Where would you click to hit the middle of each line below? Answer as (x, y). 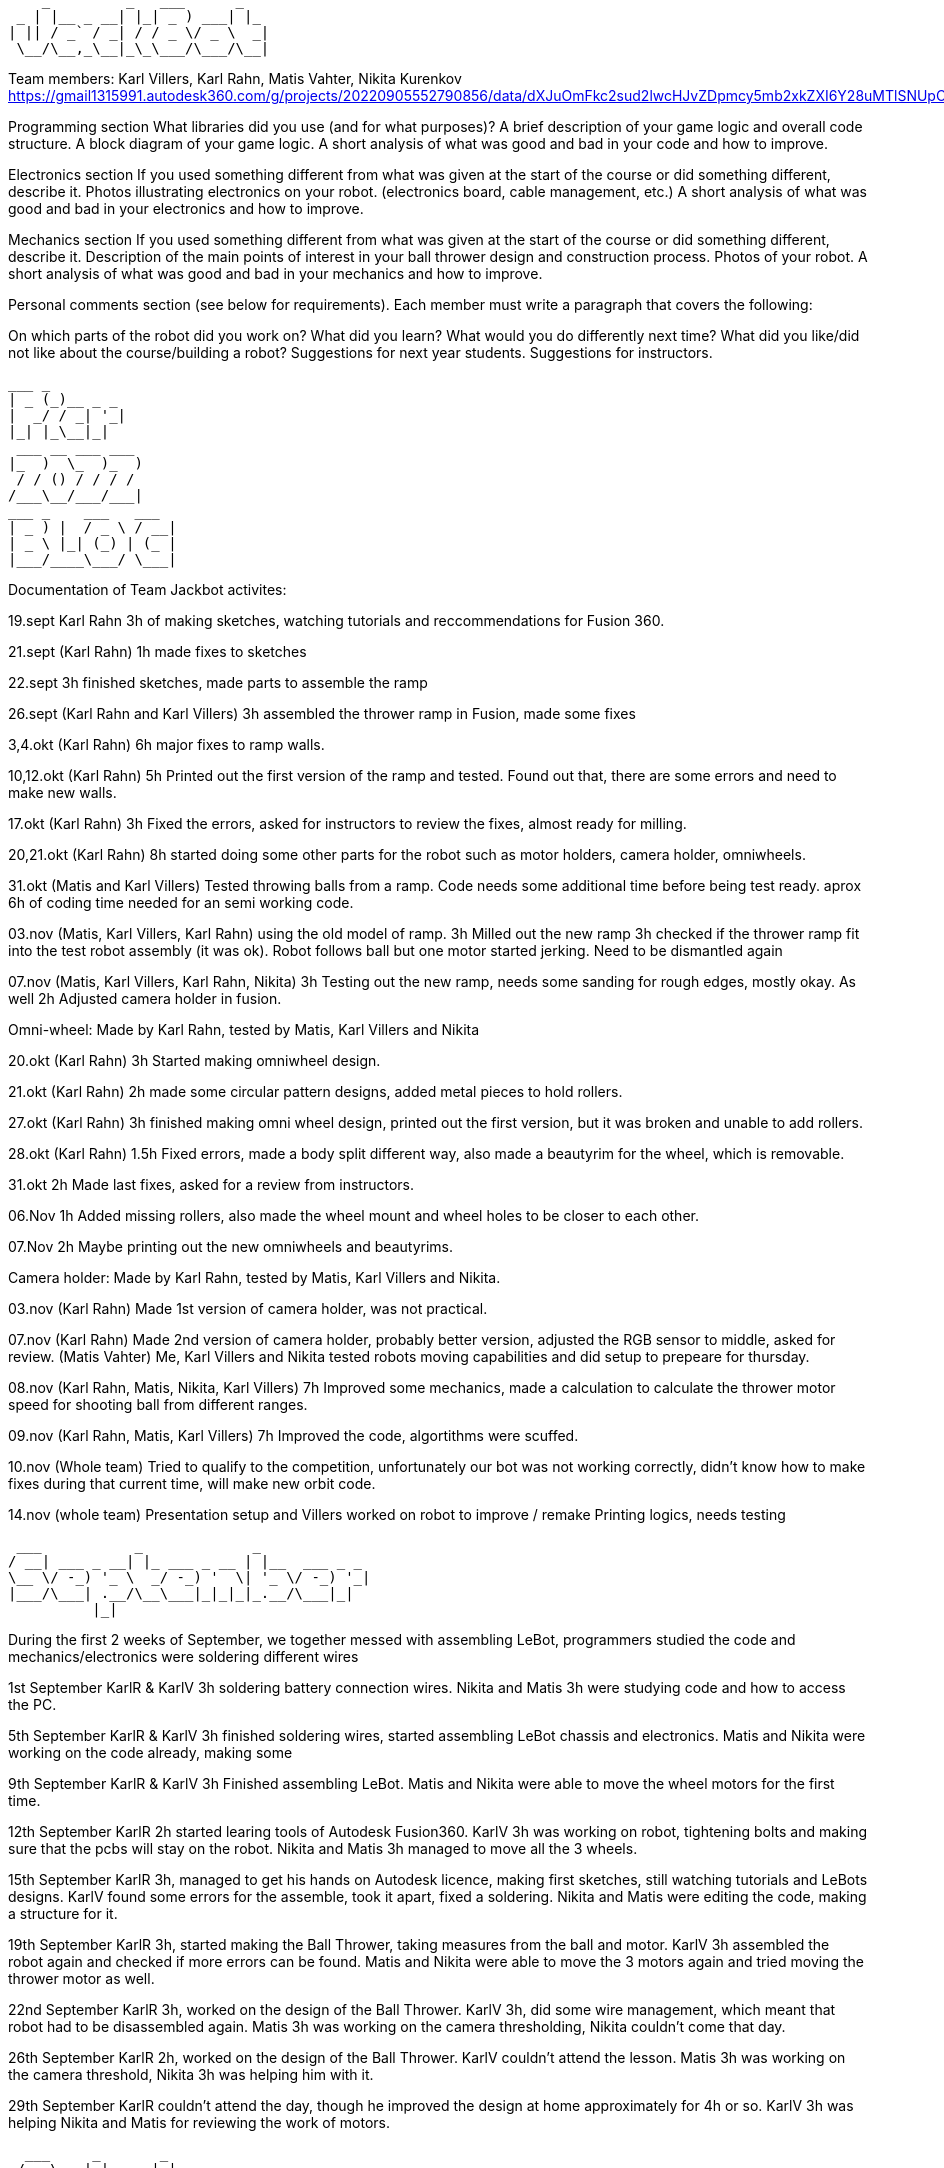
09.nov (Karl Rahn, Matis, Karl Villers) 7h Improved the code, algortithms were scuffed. (293, 1435)
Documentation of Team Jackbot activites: (147, 589)
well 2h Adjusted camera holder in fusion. (145, 998)
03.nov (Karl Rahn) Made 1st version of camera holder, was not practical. (248, 1308)
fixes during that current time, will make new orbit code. (192, 1483)
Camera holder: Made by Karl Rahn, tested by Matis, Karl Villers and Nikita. (254, 1277)
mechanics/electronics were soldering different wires (183, 1656)
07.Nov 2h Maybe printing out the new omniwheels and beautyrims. (230, 1246)
